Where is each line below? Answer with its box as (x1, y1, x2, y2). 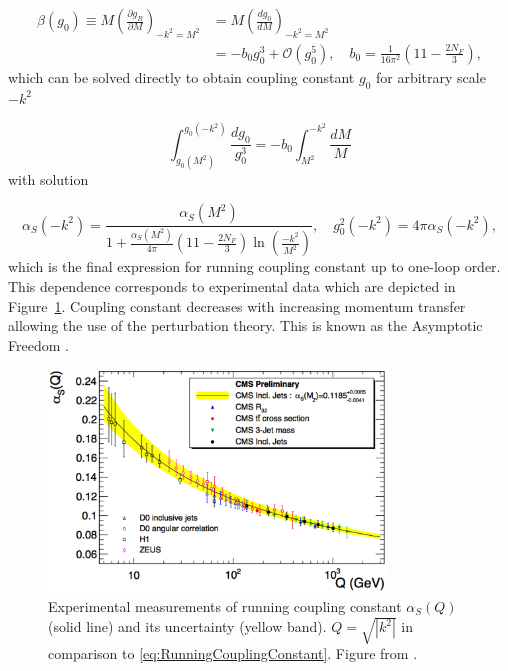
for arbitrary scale (376, 66, 486, 87)
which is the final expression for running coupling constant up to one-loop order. (8, 256, 501, 277)
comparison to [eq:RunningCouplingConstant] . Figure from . (48, 642, 418, 663)
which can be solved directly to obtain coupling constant (8, 66, 355, 87)
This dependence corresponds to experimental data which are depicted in (8, 275, 456, 296)
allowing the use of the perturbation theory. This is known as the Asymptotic (8, 315, 483, 336)
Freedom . (8, 334, 69, 355)
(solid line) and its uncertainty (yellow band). (48, 616, 327, 637)
